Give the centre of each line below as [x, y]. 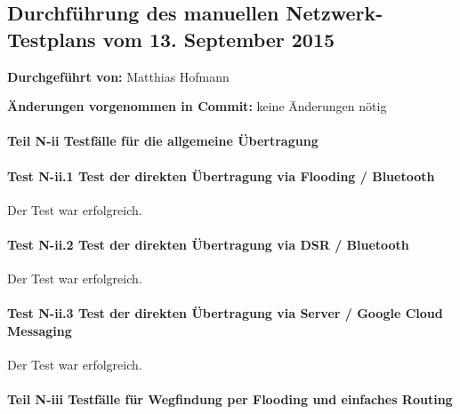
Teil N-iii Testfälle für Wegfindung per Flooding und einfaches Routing [230, 399]
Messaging [40, 330]
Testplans [52, 39]
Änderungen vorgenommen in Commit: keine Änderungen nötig [197, 106]
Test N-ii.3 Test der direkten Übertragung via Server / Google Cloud [225, 313]
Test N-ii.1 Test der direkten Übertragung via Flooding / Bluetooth [221, 175]
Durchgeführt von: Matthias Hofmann [118, 76]
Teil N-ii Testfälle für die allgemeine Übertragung [163, 141]
